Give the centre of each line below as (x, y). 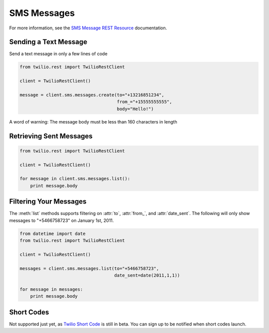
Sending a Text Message (48, 42)
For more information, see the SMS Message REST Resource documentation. (88, 28)
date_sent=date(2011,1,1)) (147, 275)
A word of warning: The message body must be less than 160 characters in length (93, 121)
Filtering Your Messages (48, 202)
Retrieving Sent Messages (51, 136)
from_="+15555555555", (144, 102)
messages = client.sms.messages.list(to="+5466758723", (89, 268)
